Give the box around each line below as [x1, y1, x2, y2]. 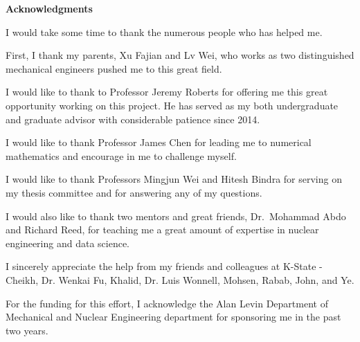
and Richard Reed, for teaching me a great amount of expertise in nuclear [6, 222, 319, 237]
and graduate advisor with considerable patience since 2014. [6, 111, 260, 126]
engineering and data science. [6, 235, 130, 250]
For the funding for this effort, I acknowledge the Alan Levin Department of [6, 296, 328, 310]
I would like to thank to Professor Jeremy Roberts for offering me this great [6, 84, 328, 99]
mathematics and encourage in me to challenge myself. [6, 148, 237, 163]
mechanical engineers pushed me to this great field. [6, 61, 222, 75]
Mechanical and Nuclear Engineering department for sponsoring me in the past [6, 309, 341, 324]
